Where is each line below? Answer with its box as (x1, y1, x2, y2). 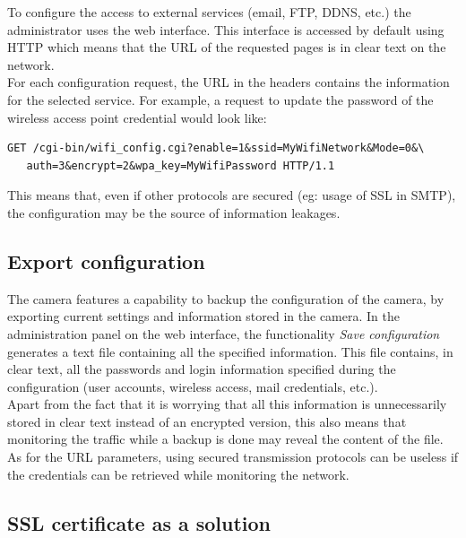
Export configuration (7, 247, 205, 274)
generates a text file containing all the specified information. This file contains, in (7, 342, 453, 360)
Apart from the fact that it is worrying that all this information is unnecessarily (7, 395, 447, 413)
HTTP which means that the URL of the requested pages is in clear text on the (7, 38, 446, 56)
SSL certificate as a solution (7, 508, 272, 536)
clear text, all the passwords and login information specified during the (7, 360, 396, 378)
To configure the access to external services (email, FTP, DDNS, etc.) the (7, 3, 411, 21)
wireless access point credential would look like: (7, 108, 267, 126)
